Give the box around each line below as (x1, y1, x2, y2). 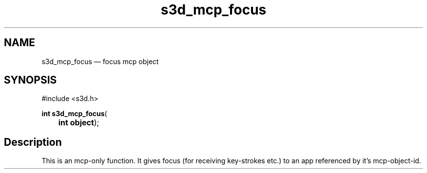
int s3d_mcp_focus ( (41, 109, 107, 118)
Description (4, 136, 62, 148)
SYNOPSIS (4, 74, 57, 86)
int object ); (58, 118, 99, 128)
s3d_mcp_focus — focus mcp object (41, 57, 159, 66)
